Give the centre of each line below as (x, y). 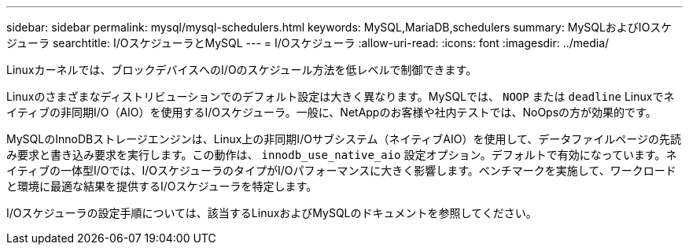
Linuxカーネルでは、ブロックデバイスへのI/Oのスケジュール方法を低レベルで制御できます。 (242, 70)
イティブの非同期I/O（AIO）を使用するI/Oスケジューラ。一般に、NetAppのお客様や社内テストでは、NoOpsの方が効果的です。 (332, 112)
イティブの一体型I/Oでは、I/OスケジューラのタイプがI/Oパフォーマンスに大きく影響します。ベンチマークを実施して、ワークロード (341, 170)
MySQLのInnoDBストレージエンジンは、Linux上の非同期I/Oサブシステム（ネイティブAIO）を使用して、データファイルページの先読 (344, 139)
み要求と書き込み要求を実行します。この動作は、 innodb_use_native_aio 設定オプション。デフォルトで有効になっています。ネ (342, 155)
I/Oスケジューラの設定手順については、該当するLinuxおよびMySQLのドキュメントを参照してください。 (272, 213)
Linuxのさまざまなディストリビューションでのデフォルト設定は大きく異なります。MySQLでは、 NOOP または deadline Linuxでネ (341, 96)
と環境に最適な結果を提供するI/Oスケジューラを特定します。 (162, 186)
